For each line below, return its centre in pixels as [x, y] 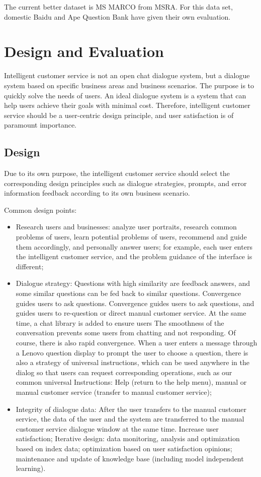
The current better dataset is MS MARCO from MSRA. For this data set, [118, 7]
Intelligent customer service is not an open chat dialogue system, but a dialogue [127, 75]
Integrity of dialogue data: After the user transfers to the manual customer [131, 409]
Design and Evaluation [84, 51]
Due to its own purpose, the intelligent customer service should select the [117, 173]
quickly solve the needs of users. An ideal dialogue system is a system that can [125, 95]
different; [30, 266]
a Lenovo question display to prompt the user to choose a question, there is [132, 352]
